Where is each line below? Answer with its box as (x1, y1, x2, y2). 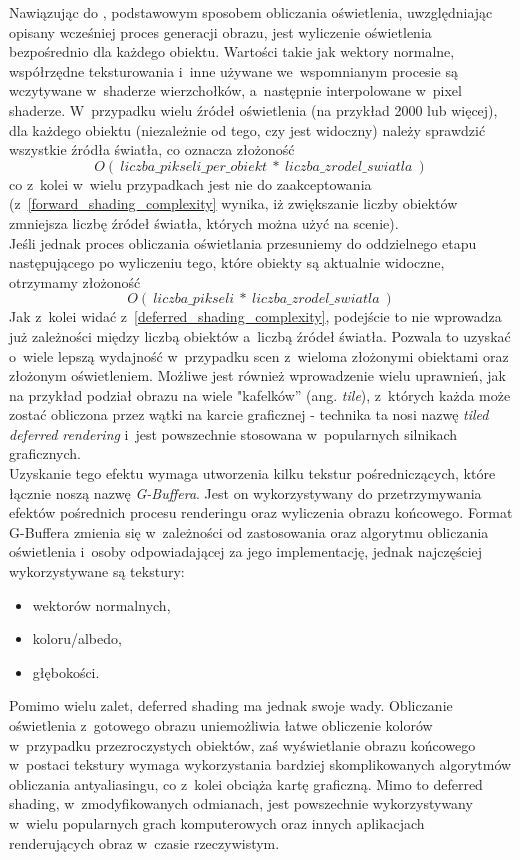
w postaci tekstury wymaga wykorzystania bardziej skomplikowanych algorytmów (9, 754, 512, 775)
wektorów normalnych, (32, 594, 171, 615)
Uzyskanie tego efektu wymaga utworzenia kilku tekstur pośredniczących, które (9, 463, 496, 484)
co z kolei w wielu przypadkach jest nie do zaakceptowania (9, 173, 372, 194)
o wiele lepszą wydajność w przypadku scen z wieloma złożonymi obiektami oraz (9, 345, 509, 366)
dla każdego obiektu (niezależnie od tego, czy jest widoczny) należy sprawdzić (9, 119, 486, 140)
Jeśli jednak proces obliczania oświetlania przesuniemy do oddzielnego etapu (9, 232, 477, 253)
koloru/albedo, (32, 628, 122, 649)
